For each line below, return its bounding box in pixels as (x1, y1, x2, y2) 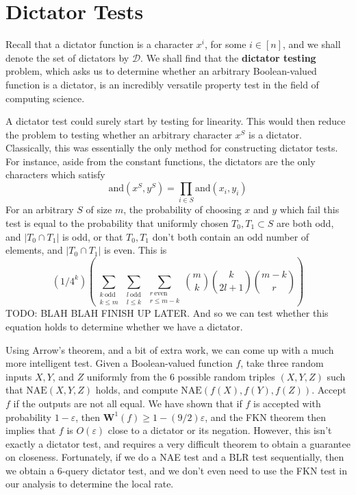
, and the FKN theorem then (205, 409, 326, 424)
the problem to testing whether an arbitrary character (5, 127, 232, 141)
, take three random (240, 356, 324, 370)
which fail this (279, 202, 340, 217)
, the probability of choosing (123, 202, 242, 217)
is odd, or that (62, 229, 123, 243)
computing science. (5, 90, 85, 105)
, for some (205, 37, 246, 51)
